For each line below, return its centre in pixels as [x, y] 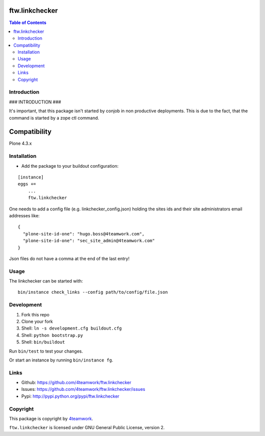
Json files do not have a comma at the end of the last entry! [69, 258]
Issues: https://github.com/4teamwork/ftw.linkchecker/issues [83, 389]
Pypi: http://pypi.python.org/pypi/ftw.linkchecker [70, 396]
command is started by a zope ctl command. [54, 118]
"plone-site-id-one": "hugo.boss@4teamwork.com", [84, 234]
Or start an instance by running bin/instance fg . [61, 360]
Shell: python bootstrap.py [52, 335]
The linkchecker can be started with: [46, 281]
